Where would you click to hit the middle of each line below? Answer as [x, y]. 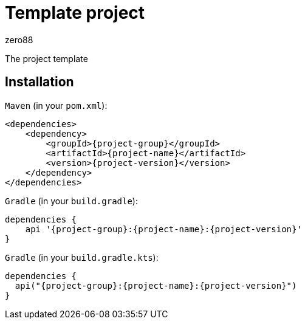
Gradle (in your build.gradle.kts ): [82, 257]
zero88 [19, 40]
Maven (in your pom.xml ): [56, 105]
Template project [75, 13]
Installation [39, 82]
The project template [46, 58]
